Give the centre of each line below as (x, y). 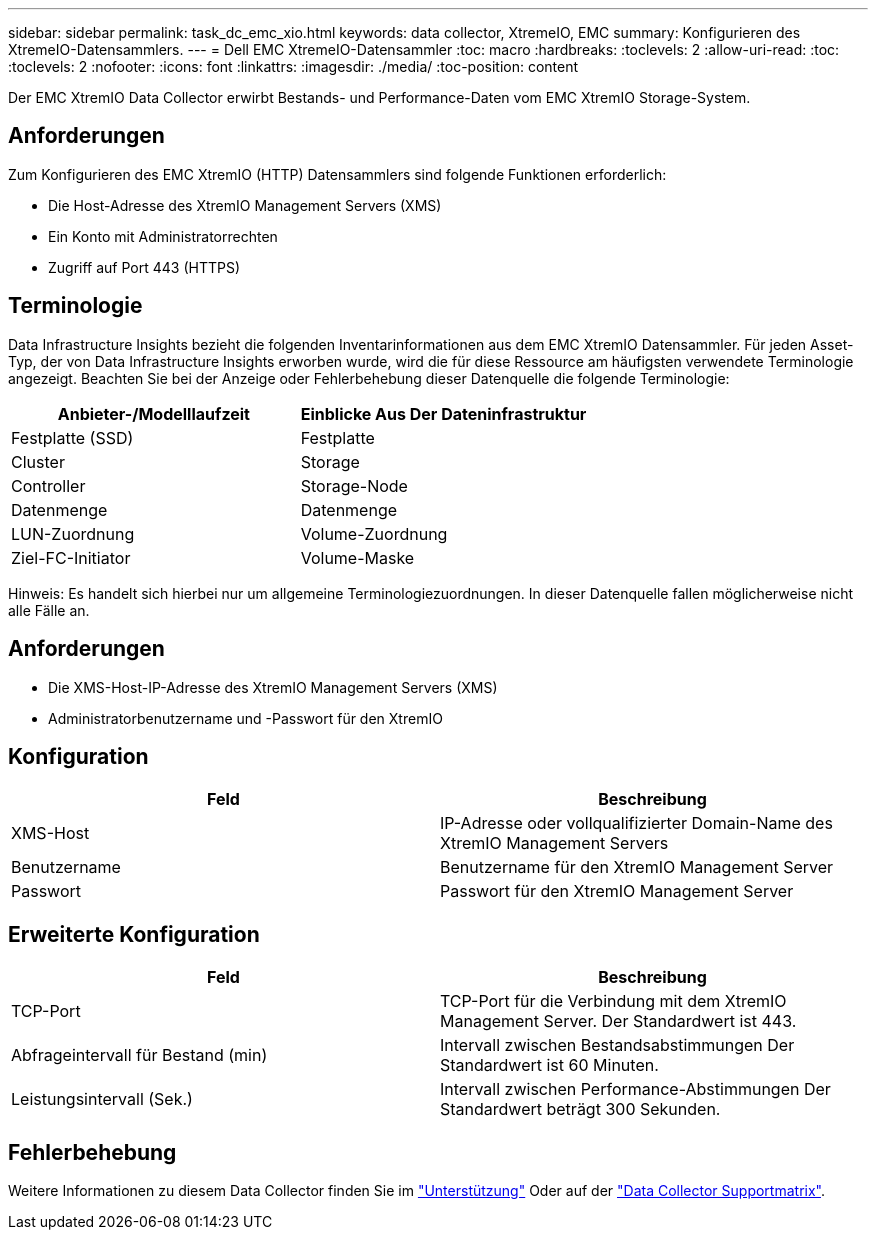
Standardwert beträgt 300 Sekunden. (580, 1109)
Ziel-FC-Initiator (71, 557)
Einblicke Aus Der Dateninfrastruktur (443, 413)
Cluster (38, 461)
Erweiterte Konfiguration (134, 934)
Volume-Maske (357, 557)
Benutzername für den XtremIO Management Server (637, 867)
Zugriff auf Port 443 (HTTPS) (144, 267)
